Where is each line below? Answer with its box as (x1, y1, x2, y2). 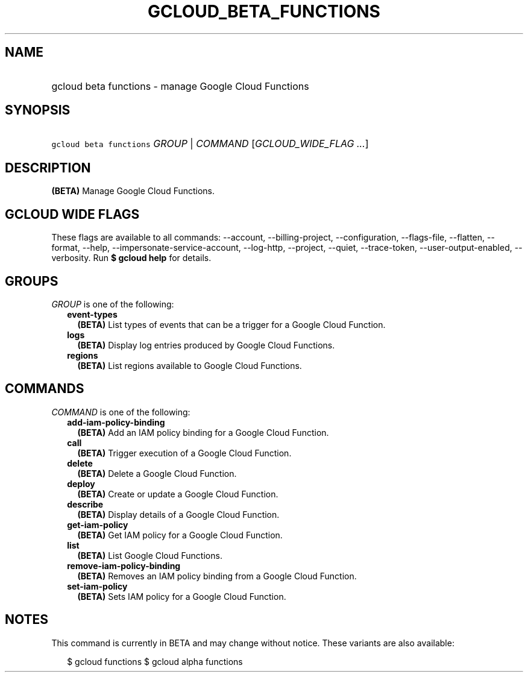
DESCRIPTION (5, 160, 91, 175)
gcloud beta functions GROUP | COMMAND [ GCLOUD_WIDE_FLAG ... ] (51, 137, 369, 150)
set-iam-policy (67, 581, 128, 591)
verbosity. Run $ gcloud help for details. (51, 253, 212, 263)
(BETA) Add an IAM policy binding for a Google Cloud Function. (77, 427, 329, 438)
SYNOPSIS (5, 102, 71, 118)
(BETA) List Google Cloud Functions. (77, 550, 222, 561)
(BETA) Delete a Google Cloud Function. (77, 468, 237, 479)
